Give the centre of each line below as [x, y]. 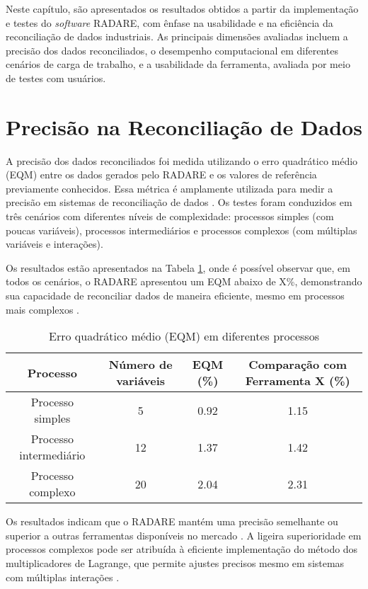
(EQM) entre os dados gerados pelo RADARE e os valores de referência [161, 175]
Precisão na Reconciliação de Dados [184, 126]
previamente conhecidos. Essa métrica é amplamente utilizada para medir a [169, 188]
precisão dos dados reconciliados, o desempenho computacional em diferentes [172, 50]
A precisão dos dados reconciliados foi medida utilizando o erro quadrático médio [182, 160]
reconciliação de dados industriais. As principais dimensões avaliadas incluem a [177, 36]
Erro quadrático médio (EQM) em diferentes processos [184, 336]
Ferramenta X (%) [298, 381]
